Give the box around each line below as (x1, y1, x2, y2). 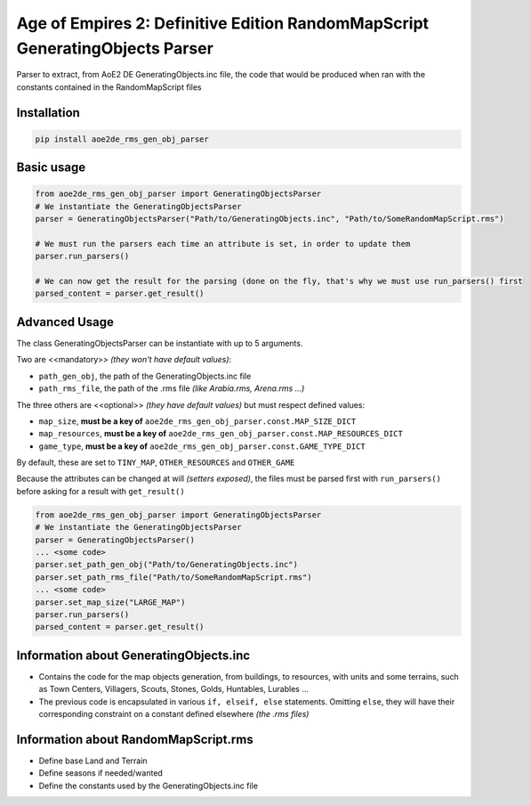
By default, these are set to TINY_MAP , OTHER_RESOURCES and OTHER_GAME (16, 457, 295, 468)
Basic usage (16, 160, 86, 175)
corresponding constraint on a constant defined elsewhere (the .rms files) (38, 709, 310, 720)
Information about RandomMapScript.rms (16, 731, 253, 747)
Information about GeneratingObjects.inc (16, 647, 251, 663)
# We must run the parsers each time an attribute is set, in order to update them (35, 239, 411, 248)
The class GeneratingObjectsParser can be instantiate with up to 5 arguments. (16, 338, 303, 348)
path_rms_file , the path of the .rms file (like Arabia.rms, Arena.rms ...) (38, 383, 305, 394)
